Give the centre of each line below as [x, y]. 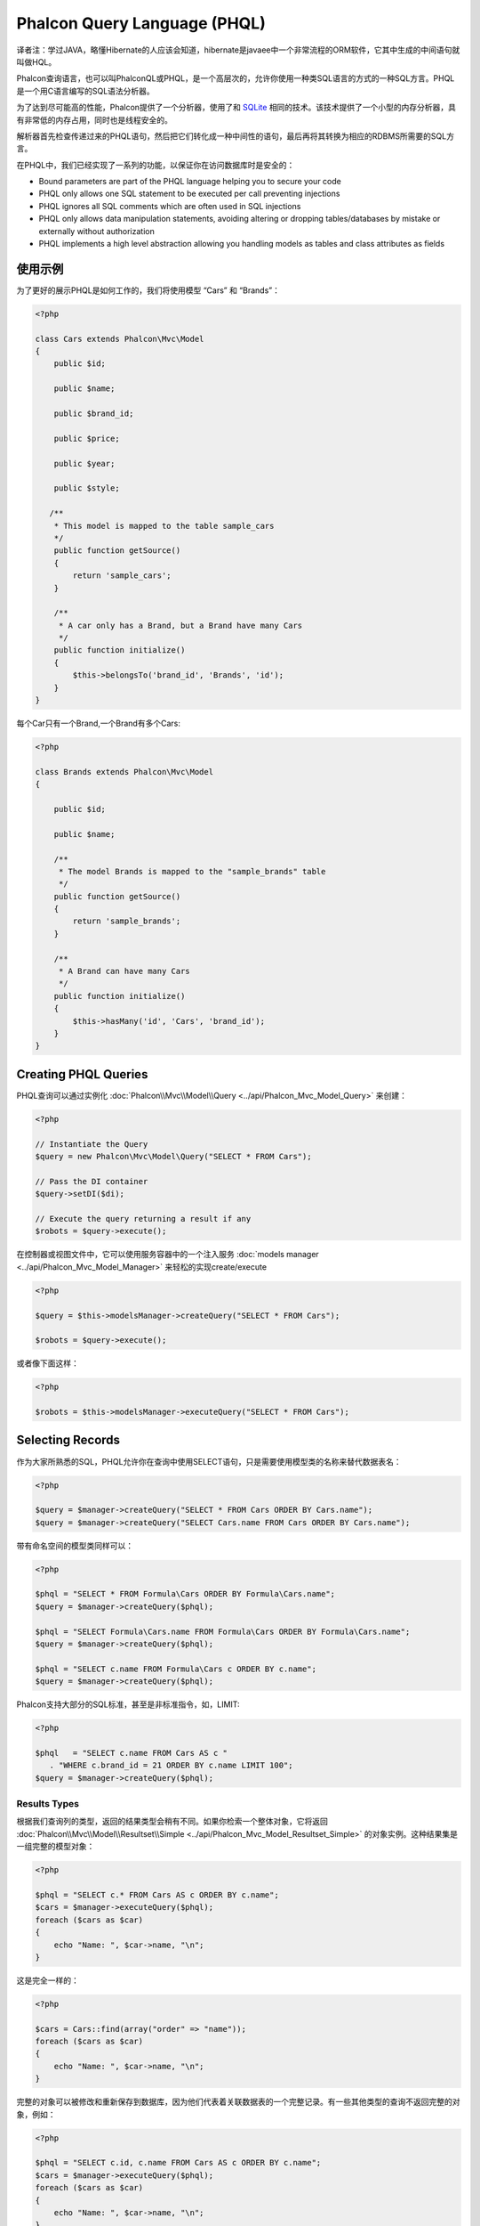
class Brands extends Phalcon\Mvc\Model [124, 772]
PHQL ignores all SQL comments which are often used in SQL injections [170, 206]
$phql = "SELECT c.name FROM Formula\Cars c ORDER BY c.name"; [176, 1669]
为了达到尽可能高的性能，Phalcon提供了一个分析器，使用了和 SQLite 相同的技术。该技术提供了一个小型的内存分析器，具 [236, 108]
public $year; [84, 463]
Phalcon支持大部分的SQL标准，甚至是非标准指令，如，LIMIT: [128, 1704]
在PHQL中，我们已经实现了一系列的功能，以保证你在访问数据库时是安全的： [156, 165]
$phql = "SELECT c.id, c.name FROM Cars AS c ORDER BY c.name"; [178, 2163]
